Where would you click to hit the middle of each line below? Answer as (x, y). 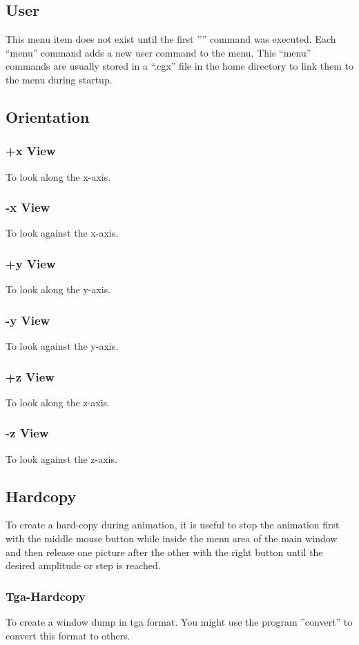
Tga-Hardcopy (46, 596)
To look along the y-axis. (58, 289)
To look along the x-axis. (58, 176)
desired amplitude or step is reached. (83, 565)
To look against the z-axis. (61, 458)
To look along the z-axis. (58, 402)
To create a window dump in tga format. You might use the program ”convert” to (179, 622)
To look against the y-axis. (62, 346)
